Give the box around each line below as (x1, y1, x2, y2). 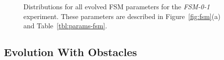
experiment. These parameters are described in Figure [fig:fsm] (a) (23, 11, 221, 21)
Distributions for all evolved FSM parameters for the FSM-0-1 (23, 1, 210, 11)
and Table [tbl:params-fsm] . (23, 20, 107, 31)
